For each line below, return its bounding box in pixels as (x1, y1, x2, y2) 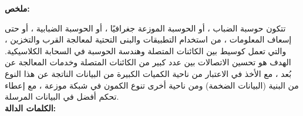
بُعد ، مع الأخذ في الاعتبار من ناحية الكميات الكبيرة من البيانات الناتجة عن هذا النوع (5, 67, 292, 79)
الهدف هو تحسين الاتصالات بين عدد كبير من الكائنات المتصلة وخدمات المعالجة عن (5, 56, 291, 68)
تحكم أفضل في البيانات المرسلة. (5, 90, 119, 103)
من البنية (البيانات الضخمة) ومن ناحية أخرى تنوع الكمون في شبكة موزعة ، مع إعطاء (5, 79, 299, 91)
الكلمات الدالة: (5, 101, 56, 114)
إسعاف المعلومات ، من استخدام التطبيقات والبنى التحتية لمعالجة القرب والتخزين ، (5, 33, 292, 45)
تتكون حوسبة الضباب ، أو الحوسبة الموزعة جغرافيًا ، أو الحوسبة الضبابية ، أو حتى (5, 22, 286, 34)
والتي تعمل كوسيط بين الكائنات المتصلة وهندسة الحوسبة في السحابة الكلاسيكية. (5, 44, 287, 57)
